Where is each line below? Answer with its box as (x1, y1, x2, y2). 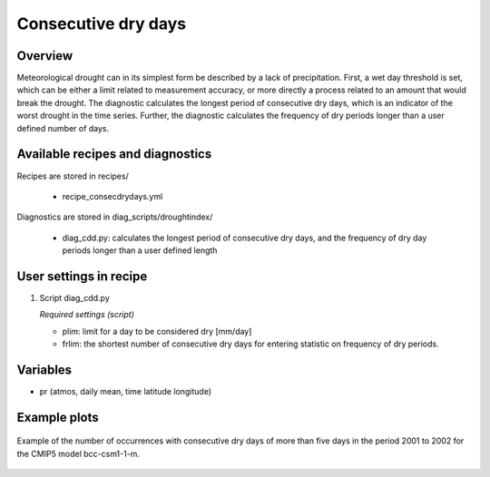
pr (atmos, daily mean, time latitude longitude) (39, 386, 212, 397)
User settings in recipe (16, 268, 148, 284)
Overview (16, 48, 73, 63)
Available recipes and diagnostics (16, 146, 212, 162)
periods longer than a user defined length (62, 245, 218, 256)
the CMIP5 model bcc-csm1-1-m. (16, 448, 141, 459)
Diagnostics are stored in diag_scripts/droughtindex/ (16, 211, 213, 222)
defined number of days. (16, 122, 110, 133)
